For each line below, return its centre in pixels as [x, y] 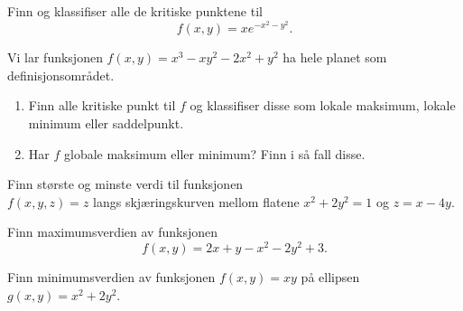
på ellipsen [330, 277]
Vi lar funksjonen [55, 57]
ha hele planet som [335, 57]
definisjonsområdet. [61, 75]
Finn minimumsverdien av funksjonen [111, 277]
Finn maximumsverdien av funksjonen [112, 232]
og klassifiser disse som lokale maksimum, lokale [323, 105]
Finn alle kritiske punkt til [102, 105]
